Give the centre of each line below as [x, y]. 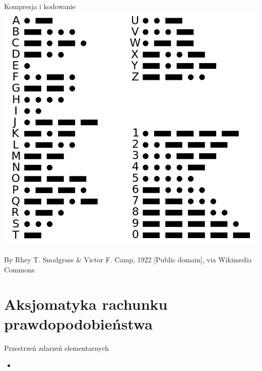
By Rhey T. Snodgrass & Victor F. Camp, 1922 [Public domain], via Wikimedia [128, 259]
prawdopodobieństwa [78, 324]
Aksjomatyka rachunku [86, 304]
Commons [19, 269]
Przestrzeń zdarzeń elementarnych [57, 348]
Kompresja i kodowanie [40, 6]
